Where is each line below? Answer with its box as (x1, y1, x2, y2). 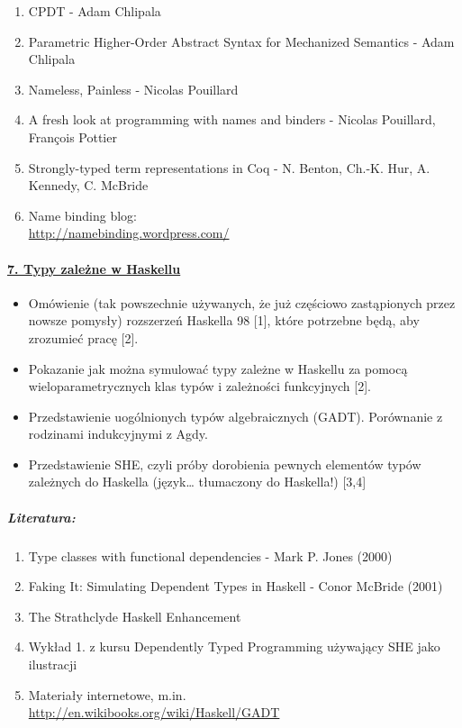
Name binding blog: (28, 205, 137, 224)
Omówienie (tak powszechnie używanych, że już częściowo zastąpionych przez (28, 293, 456, 312)
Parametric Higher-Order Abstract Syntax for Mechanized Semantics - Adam (28, 32, 455, 50)
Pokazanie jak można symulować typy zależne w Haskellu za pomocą (28, 359, 408, 378)
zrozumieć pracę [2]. (28, 328, 139, 347)
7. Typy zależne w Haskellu (7, 259, 181, 278)
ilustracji (28, 655, 77, 674)
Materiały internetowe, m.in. (28, 685, 186, 704)
